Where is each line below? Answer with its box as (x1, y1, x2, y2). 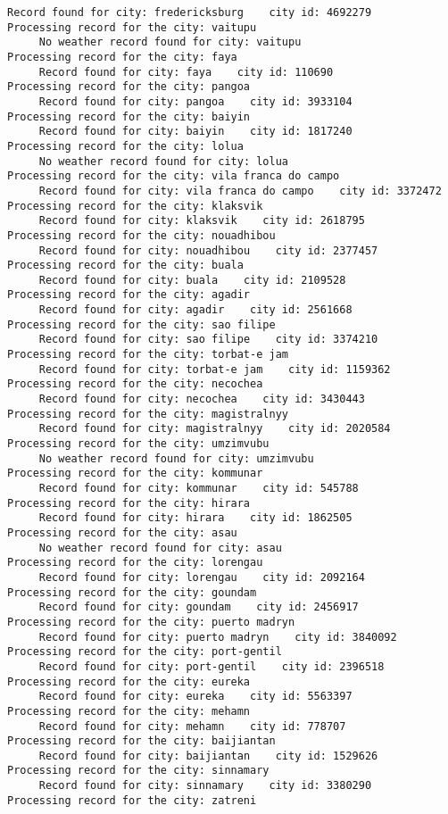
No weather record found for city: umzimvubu (38, 452, 314, 465)
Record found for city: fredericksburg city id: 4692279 (7, 6, 372, 19)
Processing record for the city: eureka (7, 675, 251, 688)
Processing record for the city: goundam (7, 586, 257, 599)
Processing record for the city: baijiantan (7, 735, 276, 748)
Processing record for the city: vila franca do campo (7, 170, 340, 183)
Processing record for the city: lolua (7, 139, 244, 153)
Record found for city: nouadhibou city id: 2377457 (38, 244, 378, 257)
